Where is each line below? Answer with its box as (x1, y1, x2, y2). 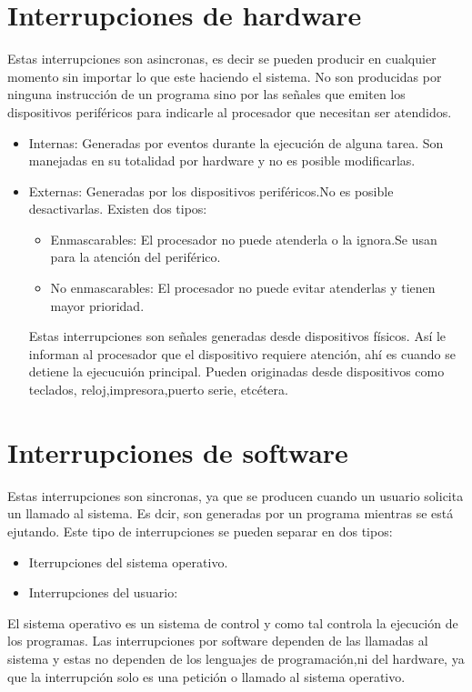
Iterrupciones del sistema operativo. (28, 552, 228, 571)
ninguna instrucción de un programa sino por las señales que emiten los (7, 85, 406, 104)
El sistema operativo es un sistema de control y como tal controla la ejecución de (7, 613, 458, 632)
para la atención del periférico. (50, 247, 221, 266)
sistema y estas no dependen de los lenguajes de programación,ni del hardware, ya (7, 648, 465, 667)
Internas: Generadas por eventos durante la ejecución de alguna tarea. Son (28, 133, 444, 152)
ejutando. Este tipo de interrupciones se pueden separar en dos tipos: (7, 521, 393, 540)
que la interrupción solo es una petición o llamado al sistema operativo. (7, 667, 406, 686)
